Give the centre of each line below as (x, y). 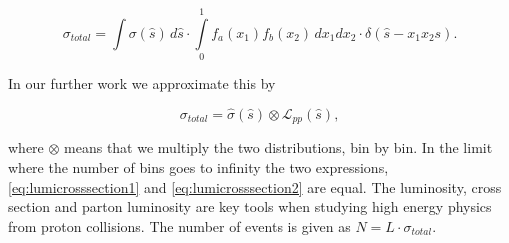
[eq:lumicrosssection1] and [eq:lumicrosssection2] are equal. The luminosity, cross (255, 186)
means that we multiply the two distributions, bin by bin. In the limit (278, 147)
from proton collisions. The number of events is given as (179, 225)
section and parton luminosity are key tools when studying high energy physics (250, 206)
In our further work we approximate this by (142, 83)
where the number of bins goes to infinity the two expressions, (198, 166)
